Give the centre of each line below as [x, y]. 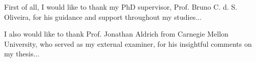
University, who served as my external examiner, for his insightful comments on [128, 43]
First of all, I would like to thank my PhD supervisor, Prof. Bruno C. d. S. [121, 7]
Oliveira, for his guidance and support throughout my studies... [103, 17]
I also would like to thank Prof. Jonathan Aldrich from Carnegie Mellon [116, 34]
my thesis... [22, 54]
